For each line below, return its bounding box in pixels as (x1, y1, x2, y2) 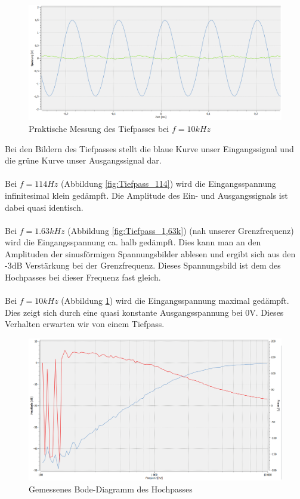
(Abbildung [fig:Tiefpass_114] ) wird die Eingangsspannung (61, 177, 276, 190)
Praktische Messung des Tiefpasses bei (29, 122, 169, 134)
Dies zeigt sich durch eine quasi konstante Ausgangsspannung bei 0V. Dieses (5, 306, 284, 318)
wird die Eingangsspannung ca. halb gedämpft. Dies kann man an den (5, 236, 261, 248)
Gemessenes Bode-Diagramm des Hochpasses (29, 482, 193, 495)
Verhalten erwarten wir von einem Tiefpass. (5, 318, 165, 330)
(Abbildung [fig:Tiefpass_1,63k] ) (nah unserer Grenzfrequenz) (67, 224, 294, 236)
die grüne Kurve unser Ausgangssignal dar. (5, 154, 162, 167)
